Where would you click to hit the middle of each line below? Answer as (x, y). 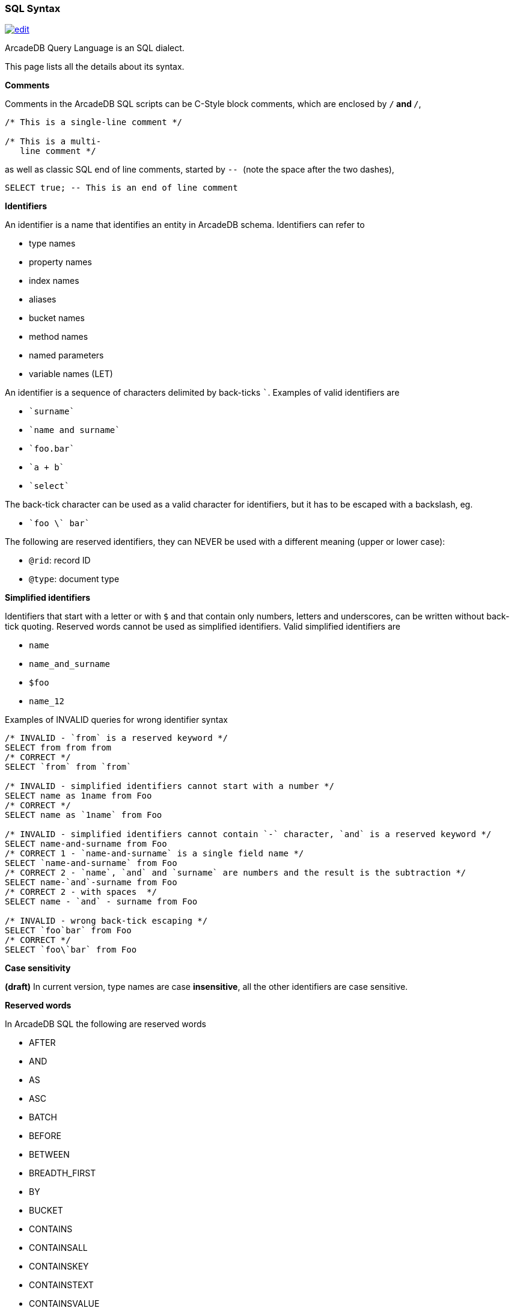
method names (59, 337)
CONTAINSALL (58, 1248)
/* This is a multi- (53, 142)
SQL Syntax (33, 8)
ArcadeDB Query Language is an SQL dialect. (95, 48)
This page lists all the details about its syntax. (95, 67)
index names (54, 281)
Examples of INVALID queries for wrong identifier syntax (116, 720)
